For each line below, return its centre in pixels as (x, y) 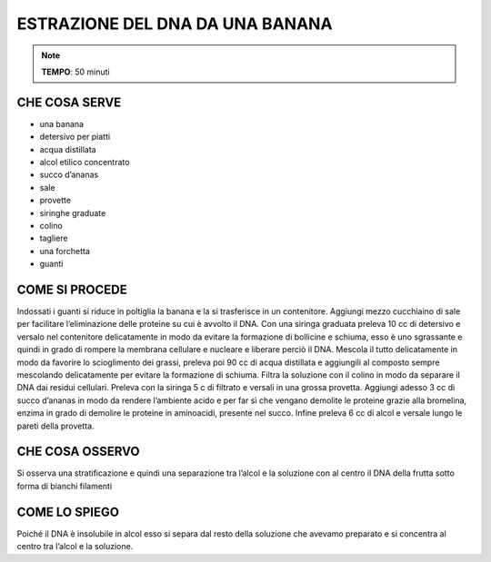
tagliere (54, 238)
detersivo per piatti (75, 137)
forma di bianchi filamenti (65, 486)
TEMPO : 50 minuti (75, 72)
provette (55, 201)
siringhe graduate (73, 212)
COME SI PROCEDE (72, 289)
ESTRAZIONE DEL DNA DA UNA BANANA (175, 24)
